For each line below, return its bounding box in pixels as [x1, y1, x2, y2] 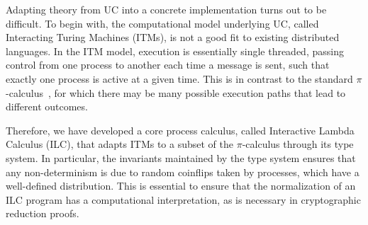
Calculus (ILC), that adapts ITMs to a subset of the [6, 137, 234, 151]
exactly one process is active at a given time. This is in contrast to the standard [6, 71, 353, 86]
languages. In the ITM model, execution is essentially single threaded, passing [6, 43, 344, 58]
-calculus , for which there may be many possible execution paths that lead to [6, 85, 346, 100]
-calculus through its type [242, 137, 354, 151]
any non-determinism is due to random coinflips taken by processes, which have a [6, 164, 359, 179]
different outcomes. [6, 99, 88, 114]
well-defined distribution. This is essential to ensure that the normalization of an [6, 178, 356, 193]
